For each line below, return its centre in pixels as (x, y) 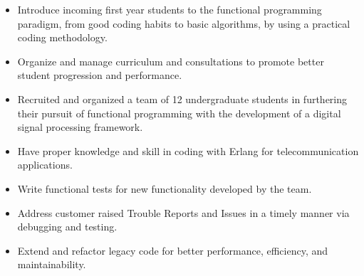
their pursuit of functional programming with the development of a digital (179, 113)
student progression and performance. (100, 75)
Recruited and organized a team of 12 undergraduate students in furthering (182, 99)
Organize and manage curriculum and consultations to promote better (171, 61)
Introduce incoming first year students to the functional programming (170, 9)
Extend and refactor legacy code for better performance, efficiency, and (173, 250)
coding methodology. (62, 37)
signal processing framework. (80, 127)
